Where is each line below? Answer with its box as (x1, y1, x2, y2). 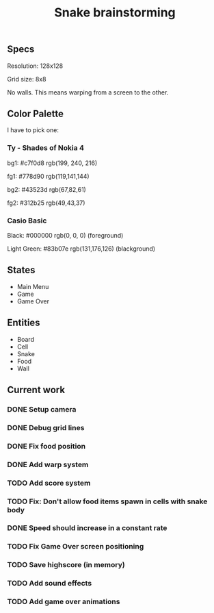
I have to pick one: (7, 126, 59, 134)
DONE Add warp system (7, 460, 89, 469)
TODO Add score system (7, 478, 91, 488)
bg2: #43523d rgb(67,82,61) (7, 185, 87, 193)
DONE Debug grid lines (7, 423, 85, 432)
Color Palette (7, 108, 64, 119)
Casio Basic (7, 216, 47, 225)
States (7, 264, 36, 276)
